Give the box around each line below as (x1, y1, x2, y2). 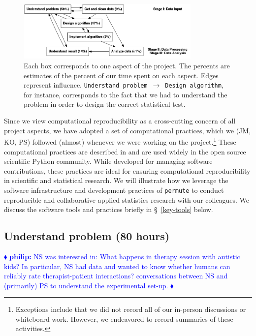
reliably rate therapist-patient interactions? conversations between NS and (4, 271, 228, 281)
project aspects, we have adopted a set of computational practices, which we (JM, (4, 125, 251, 135)
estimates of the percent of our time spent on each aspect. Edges (24, 70, 219, 80)
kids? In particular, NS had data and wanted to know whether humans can (4, 261, 230, 271)
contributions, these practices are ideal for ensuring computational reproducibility (4, 165, 251, 176)
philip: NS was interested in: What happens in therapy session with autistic (9, 251, 240, 261)
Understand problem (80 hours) (4, 228, 170, 244)
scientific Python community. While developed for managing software (4, 156, 213, 166)
